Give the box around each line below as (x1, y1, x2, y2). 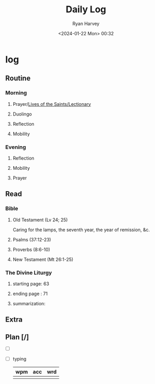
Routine (5, 74, 31, 83)
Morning (5, 89, 27, 97)
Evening (5, 143, 27, 150)
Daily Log (65, 4, 106, 15)
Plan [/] (5, 332, 29, 341)
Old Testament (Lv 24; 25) (12, 216, 68, 223)
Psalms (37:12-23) (12, 236, 51, 242)
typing (12, 355, 27, 362)
